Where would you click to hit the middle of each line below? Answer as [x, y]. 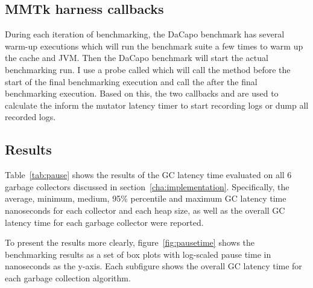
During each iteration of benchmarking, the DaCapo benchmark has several [145, 34]
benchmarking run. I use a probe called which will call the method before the [148, 69]
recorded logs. [30, 117]
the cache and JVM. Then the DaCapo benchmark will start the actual [137, 58]
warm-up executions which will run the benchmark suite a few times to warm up [154, 46]
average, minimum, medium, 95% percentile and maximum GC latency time [146, 198]
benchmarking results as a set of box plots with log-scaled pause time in [138, 254]
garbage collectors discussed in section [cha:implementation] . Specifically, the [147, 186]
